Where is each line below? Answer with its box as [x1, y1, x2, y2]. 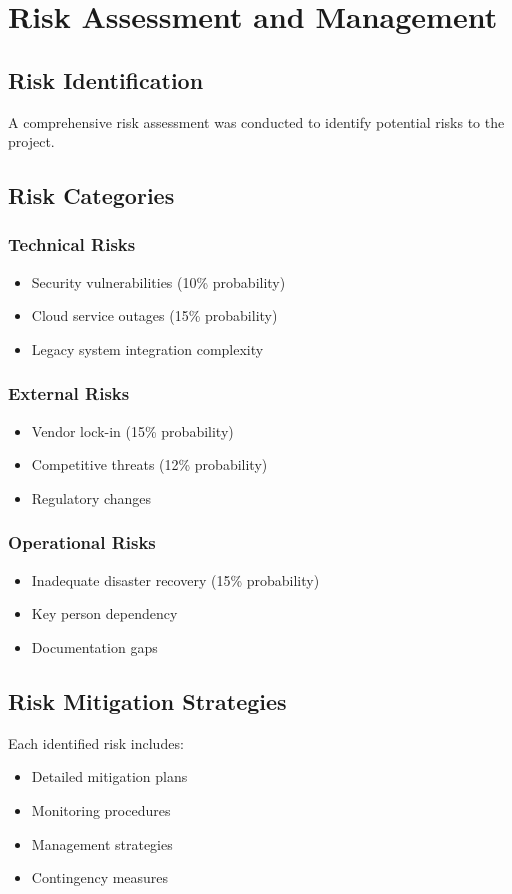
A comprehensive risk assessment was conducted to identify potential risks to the [8, 111, 505, 132]
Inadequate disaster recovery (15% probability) [31, 569, 320, 590]
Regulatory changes [31, 487, 152, 508]
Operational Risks [8, 530, 156, 555]
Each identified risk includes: [8, 732, 184, 753]
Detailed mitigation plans [31, 766, 188, 787]
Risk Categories [8, 180, 175, 211]
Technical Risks [8, 232, 136, 257]
